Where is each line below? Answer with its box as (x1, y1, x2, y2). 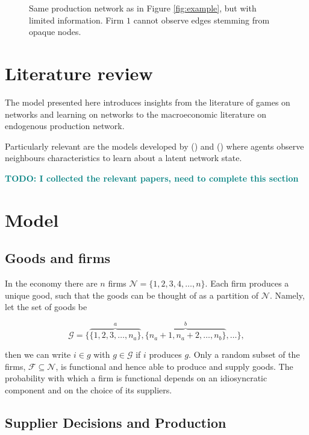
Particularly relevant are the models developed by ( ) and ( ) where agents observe (5, 139, 304, 152)
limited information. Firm (29, 13, 124, 26)
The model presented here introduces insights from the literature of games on (5, 95, 290, 108)
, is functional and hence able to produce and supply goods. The (55, 360, 293, 372)
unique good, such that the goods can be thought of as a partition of (5, 288, 259, 301)
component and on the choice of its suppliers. (5, 384, 172, 396)
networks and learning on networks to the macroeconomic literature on (5, 107, 266, 120)
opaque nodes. (29, 25, 81, 38)
